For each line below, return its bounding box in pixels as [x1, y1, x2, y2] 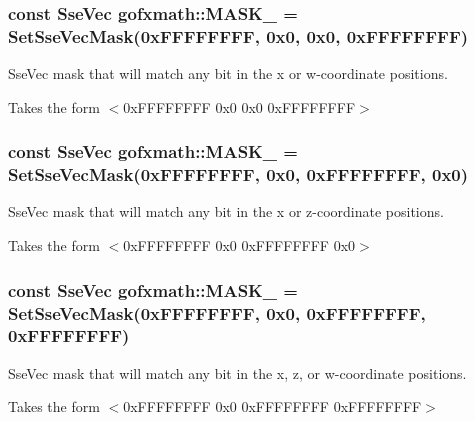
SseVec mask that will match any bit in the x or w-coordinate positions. [8, 63, 448, 84]
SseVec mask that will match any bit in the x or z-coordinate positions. [8, 201, 444, 222]
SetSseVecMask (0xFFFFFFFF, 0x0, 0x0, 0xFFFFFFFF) [8, 23, 469, 48]
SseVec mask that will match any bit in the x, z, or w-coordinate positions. [8, 362, 467, 383]
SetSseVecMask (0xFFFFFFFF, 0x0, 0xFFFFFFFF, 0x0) [8, 162, 469, 187]
